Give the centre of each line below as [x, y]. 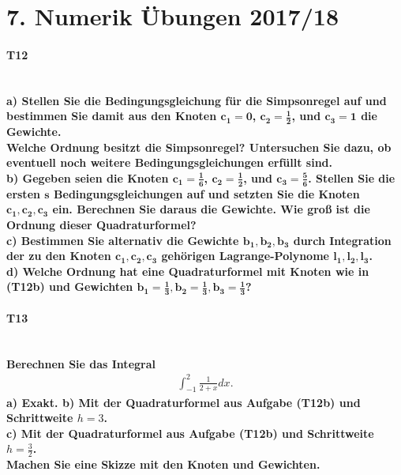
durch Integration [342, 240]
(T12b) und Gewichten [70, 287]
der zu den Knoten [59, 256]
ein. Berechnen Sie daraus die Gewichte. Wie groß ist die [211, 209]
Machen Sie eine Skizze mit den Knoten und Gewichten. [163, 464]
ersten [23, 193]
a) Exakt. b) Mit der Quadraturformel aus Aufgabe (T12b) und [184, 402]
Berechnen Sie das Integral [81, 363]
